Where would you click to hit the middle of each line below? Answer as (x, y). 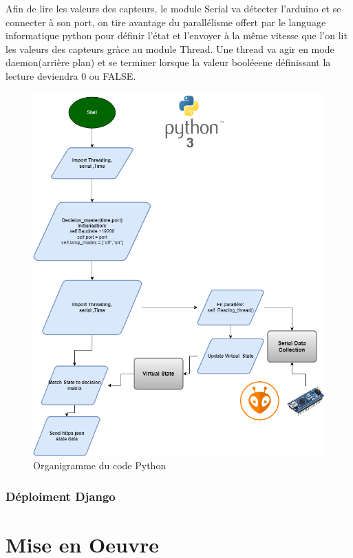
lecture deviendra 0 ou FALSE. (71, 75)
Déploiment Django (61, 496)
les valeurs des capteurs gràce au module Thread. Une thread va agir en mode (170, 49)
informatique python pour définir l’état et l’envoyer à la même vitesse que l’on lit (176, 35)
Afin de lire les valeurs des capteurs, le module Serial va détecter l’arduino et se (173, 8)
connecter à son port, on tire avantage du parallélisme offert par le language (166, 22)
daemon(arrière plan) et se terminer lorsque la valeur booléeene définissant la (168, 62)
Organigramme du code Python (100, 465)
